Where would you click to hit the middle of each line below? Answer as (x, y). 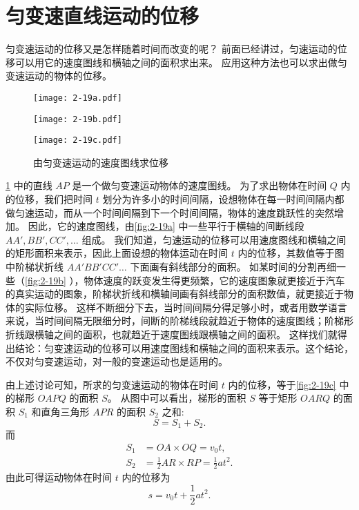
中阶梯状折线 (35, 267)
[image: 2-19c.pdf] (78, 140)
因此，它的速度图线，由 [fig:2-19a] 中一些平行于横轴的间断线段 (166, 226)
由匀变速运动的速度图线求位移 (101, 162)
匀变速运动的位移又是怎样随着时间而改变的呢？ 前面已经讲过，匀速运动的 (172, 49)
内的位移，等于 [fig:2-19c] (282, 384)
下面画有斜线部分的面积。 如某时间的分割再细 (233, 267)
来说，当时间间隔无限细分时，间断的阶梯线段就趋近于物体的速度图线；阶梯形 (179, 321)
